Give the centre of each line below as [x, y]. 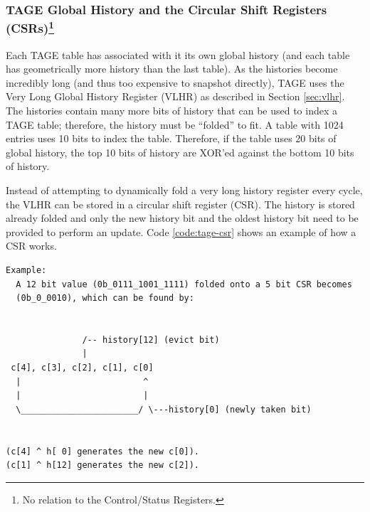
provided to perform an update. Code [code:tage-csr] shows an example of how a [181, 231]
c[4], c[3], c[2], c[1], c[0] [82, 368]
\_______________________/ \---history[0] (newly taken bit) [164, 409]
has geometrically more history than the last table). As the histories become [172, 69]
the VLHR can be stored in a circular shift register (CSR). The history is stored [180, 204]
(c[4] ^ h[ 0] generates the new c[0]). [103, 451]
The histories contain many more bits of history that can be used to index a [171, 110]
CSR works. [31, 246]
